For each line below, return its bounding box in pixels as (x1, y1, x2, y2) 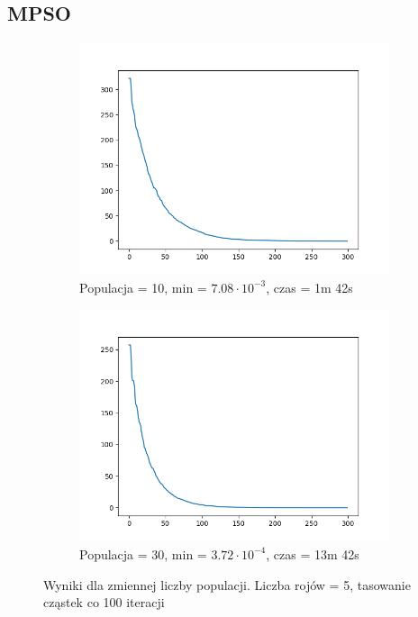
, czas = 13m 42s (266, 544, 359, 563)
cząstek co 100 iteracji (43, 593, 165, 612)
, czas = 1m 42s (266, 277, 353, 296)
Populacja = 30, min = (79, 544, 207, 563)
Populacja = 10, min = (79, 277, 207, 296)
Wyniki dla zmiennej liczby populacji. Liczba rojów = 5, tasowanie (43, 575, 411, 594)
